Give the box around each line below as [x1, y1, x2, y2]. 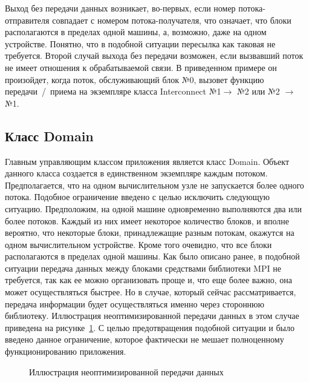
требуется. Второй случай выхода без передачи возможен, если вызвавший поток [5, 49, 304, 62]
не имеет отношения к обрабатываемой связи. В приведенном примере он [5, 61, 277, 73]
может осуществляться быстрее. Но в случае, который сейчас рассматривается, [5, 286, 296, 298]
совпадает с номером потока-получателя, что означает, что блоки [52, 13, 291, 26]
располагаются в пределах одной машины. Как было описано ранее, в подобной [5, 250, 300, 263]
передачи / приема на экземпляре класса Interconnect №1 [5, 85, 221, 98]
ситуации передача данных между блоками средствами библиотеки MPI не [5, 261, 281, 274]
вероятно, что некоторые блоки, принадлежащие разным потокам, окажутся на [5, 226, 294, 239]
